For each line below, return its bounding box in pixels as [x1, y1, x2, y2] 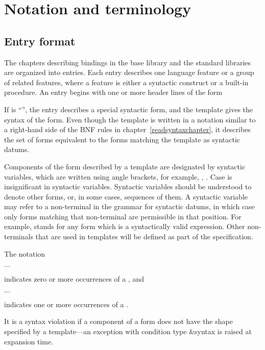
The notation [4, 248, 45, 259]
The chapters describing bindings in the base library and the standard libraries [4, 57, 251, 67]
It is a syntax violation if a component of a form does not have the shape [4, 316, 233, 327]
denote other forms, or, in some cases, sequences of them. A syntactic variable [4, 191, 248, 202]
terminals [4, 231, 33, 242]
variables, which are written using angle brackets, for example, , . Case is [4, 171, 232, 182]
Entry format [4, 33, 76, 48]
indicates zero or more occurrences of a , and [4, 273, 144, 284]
